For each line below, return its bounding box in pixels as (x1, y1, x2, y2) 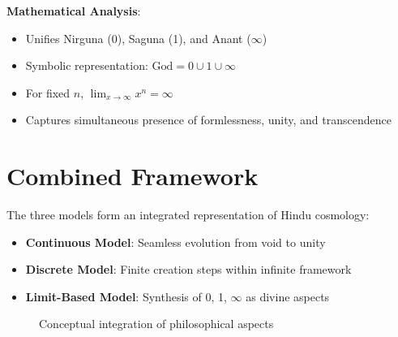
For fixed (25, 84, 71, 101)
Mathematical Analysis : (6, 2, 141, 19)
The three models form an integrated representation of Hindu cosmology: (6, 206, 370, 223)
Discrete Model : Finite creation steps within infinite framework (25, 261, 352, 278)
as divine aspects (246, 287, 330, 305)
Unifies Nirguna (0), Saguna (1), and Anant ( (25, 29, 251, 46)
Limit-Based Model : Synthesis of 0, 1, (25, 287, 227, 305)
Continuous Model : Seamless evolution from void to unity (25, 233, 326, 250)
